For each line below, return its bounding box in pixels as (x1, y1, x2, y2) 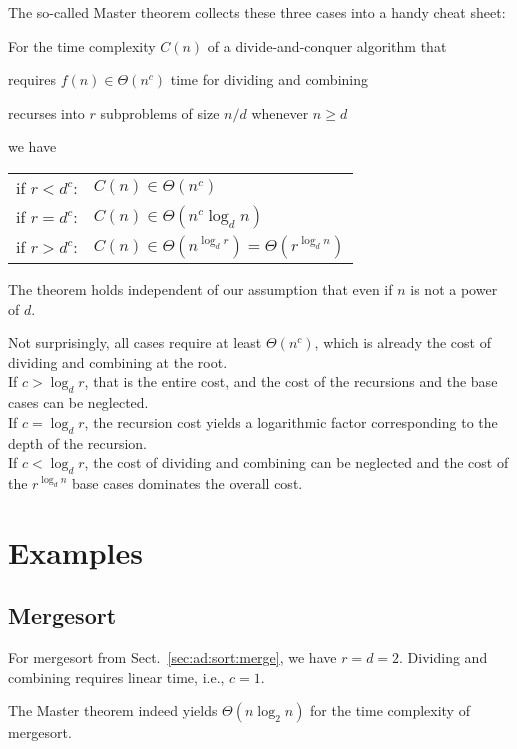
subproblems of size (100, 102, 220, 123)
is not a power (410, 278, 498, 299)
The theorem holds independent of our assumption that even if (8, 278, 393, 299)
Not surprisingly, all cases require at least (8, 332, 262, 353)
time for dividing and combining (170, 69, 369, 90)
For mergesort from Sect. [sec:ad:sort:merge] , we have (8, 647, 337, 668)
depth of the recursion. (8, 432, 148, 453)
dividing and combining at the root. (8, 351, 228, 372)
